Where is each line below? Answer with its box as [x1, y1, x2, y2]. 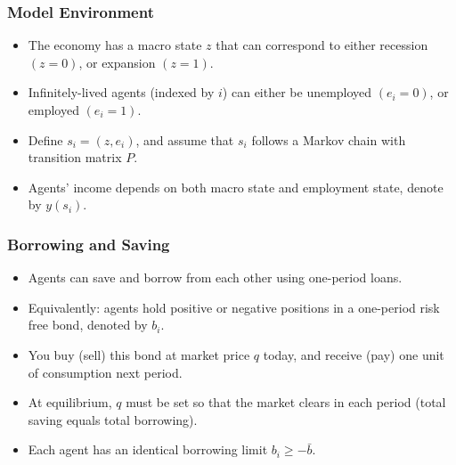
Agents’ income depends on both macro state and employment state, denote [28, 177, 444, 196]
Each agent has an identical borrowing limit [28, 440, 268, 459]
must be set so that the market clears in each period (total [126, 393, 446, 412]
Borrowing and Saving [7, 232, 170, 255]
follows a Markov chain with [251, 130, 406, 149]
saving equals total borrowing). [28, 410, 198, 428]
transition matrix [28, 148, 122, 167]
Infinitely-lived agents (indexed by [28, 83, 215, 102]
